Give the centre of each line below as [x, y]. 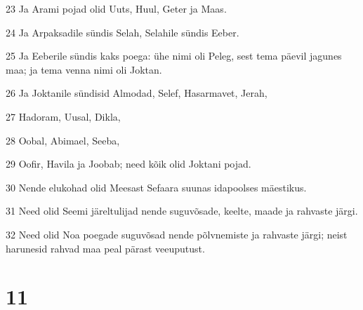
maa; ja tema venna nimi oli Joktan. [84, 69]
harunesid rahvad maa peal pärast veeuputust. [105, 248]
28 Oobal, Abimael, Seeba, [63, 140]
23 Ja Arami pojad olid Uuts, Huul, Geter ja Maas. [116, 8]
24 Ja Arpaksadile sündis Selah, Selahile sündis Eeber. [123, 32]
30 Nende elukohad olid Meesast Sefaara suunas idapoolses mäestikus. [156, 187]
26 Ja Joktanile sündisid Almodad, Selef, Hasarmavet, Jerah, [137, 93]
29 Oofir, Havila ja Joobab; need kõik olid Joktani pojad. [128, 164]
